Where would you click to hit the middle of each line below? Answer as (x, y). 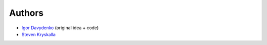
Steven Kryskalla (39, 34)
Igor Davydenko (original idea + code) (60, 28)
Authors (26, 13)
